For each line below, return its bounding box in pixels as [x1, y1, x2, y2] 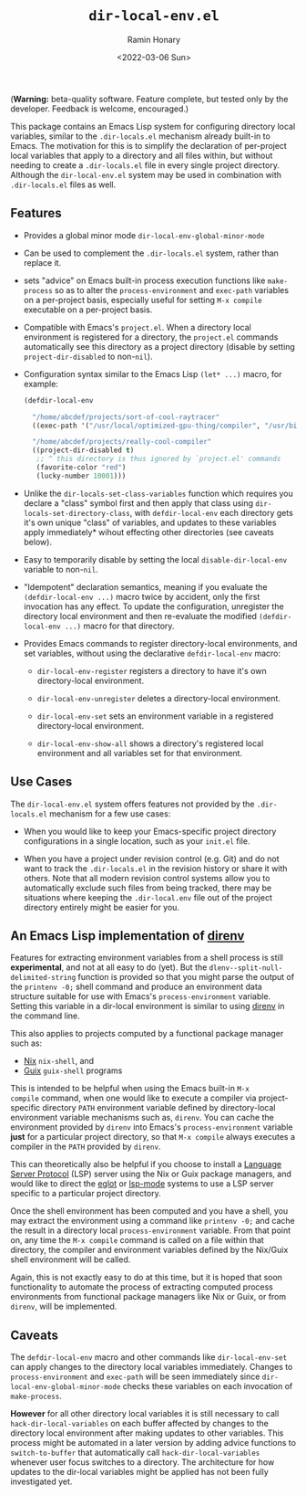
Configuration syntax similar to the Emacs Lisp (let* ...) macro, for [23, 368, 282, 379]
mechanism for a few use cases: [49, 807, 171, 819]
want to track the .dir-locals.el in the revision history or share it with [23, 862, 288, 874]
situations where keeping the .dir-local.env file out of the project [23, 891, 272, 902]
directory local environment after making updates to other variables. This [10, 1428, 284, 1438]
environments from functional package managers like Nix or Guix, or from [10, 1291, 287, 1302]
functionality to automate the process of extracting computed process [10, 1281, 274, 1292]
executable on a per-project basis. [23, 304, 153, 315]
